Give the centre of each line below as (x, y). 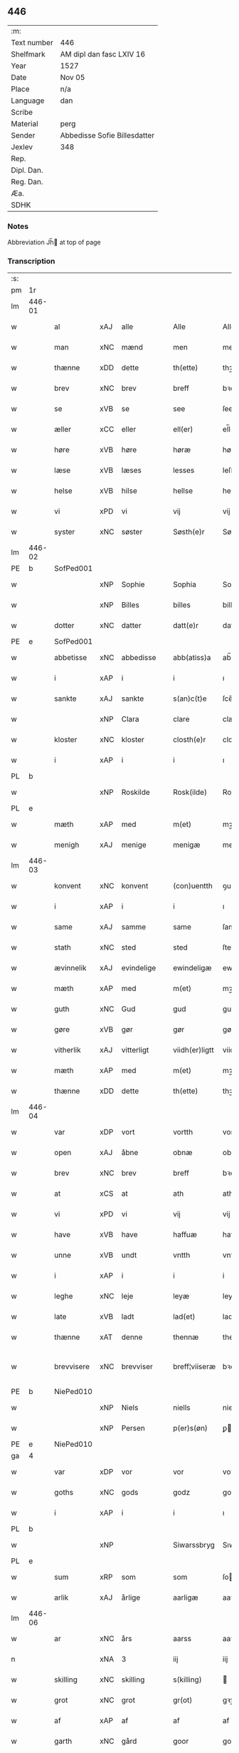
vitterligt (135, 1050)
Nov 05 (73, 77)
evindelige (139, 968)
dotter (64, 626)
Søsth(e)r (189, 532)
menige (134, 845)
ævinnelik (70, 968)
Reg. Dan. (27, 181)
